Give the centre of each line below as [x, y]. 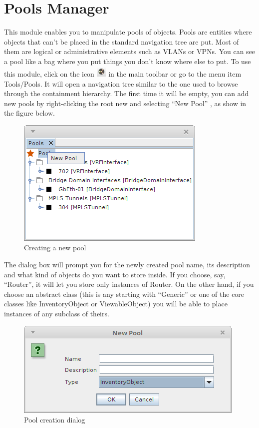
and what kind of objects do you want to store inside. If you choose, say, [115, 274]
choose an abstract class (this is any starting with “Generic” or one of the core [124, 294]
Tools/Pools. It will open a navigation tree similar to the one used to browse [121, 83]
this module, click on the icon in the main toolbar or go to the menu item [123, 73]
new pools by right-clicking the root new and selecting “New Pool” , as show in [125, 103]
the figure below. [29, 113]
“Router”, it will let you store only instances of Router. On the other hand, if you [129, 284]
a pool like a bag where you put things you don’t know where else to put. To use [128, 61]
